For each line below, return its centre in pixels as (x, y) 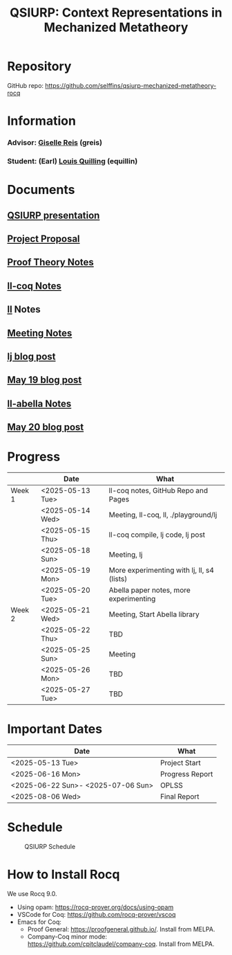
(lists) (118, 579)
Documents (41, 190)
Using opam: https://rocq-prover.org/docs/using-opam (95, 907)
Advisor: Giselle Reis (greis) (55, 143)
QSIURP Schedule (50, 846)
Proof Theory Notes (51, 262)
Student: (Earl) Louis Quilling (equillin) (72, 161)
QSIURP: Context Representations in (116, 13)
